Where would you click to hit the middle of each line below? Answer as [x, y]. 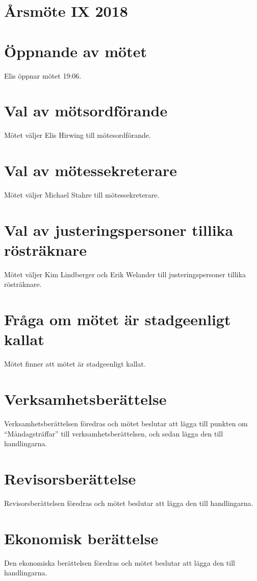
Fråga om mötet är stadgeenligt [118, 319]
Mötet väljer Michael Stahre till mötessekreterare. [82, 194]
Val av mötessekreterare [91, 170]
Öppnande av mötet [75, 51]
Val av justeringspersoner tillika [119, 229]
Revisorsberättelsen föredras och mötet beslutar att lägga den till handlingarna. [129, 503]
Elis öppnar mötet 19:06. [43, 75]
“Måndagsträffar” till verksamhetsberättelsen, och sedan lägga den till [114, 433]
